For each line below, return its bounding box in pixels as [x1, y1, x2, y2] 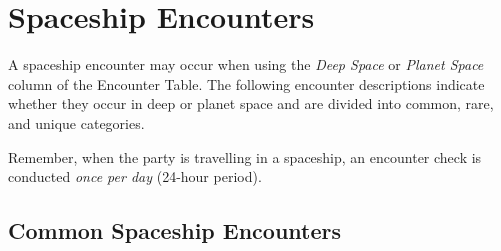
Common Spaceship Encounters [8, 215, 341, 246]
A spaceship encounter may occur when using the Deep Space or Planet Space [8, 54, 484, 75]
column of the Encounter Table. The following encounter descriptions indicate [8, 73, 485, 94]
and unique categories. [8, 112, 145, 133]
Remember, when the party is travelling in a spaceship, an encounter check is [8, 146, 482, 167]
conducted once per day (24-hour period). [8, 166, 262, 187]
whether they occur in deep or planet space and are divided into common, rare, [8, 93, 494, 114]
